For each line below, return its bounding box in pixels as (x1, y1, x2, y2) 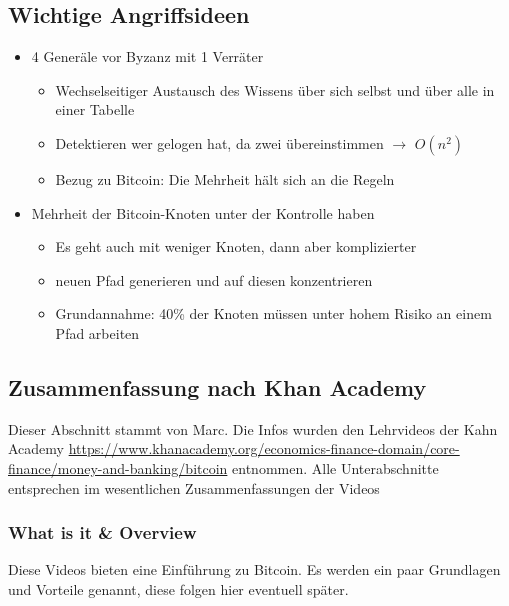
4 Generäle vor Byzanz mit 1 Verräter (31, 46, 264, 67)
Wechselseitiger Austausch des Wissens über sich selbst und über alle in (55, 79, 495, 100)
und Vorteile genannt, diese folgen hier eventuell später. (8, 578, 349, 599)
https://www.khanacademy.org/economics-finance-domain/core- (68, 438, 460, 459)
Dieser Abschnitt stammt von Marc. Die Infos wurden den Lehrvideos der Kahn (8, 418, 498, 439)
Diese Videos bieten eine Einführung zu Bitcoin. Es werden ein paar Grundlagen (8, 559, 501, 580)
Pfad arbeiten (55, 322, 140, 343)
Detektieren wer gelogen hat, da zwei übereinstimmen (55, 132, 384, 153)
